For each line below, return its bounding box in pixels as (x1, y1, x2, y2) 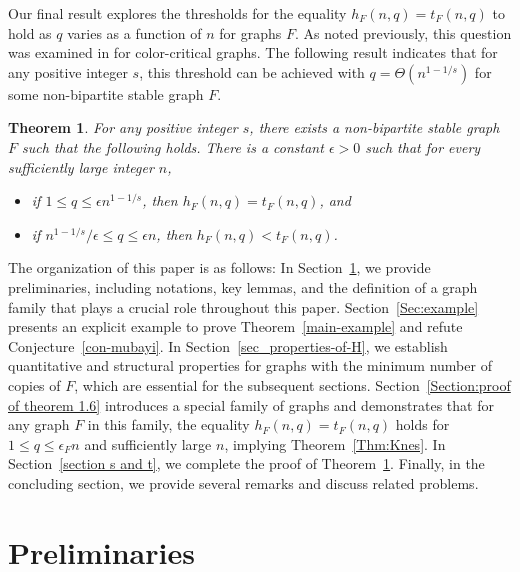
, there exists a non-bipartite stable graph (249, 117, 500, 138)
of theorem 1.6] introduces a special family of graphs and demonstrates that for (8, 394, 494, 415)
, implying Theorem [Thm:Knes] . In (224, 433, 446, 454)
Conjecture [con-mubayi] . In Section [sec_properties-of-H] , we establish (8, 335, 448, 356)
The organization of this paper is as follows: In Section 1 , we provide (8, 257, 431, 278)
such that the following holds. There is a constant (22, 136, 324, 157)
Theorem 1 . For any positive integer (8, 117, 238, 138)
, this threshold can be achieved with (139, 61, 365, 82)
